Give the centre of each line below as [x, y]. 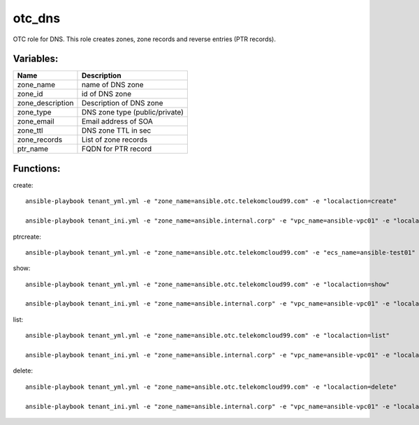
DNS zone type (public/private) [133, 112]
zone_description [45, 103]
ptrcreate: [27, 237]
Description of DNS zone [122, 103]
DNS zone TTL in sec [116, 131]
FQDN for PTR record [117, 149]
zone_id [30, 94]
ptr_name [33, 149]
